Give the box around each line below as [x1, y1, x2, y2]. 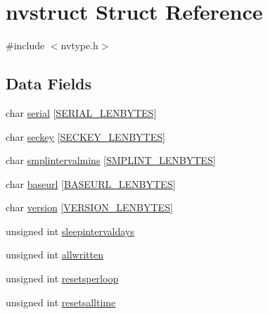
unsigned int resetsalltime [6, 294, 116, 309]
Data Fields [6, 73, 92, 94]
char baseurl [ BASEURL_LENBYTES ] [6, 176, 176, 191]
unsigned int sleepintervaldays [6, 223, 134, 238]
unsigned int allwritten [6, 247, 103, 262]
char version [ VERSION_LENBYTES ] [6, 200, 173, 215]
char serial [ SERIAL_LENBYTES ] [6, 105, 157, 120]
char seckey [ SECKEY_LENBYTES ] [6, 129, 165, 144]
